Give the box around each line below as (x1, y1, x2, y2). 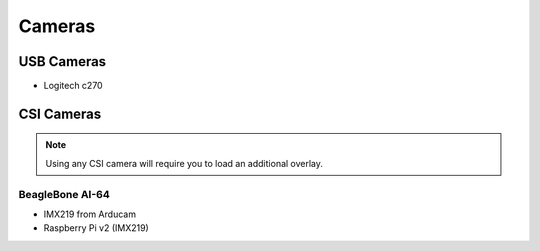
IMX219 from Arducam (43, 208, 137, 220)
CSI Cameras (18, 105, 102, 122)
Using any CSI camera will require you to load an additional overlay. (45, 157, 324, 169)
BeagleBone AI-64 (18, 187, 110, 201)
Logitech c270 (43, 80, 104, 92)
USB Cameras (18, 53, 107, 70)
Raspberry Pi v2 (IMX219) (43, 222, 149, 234)
